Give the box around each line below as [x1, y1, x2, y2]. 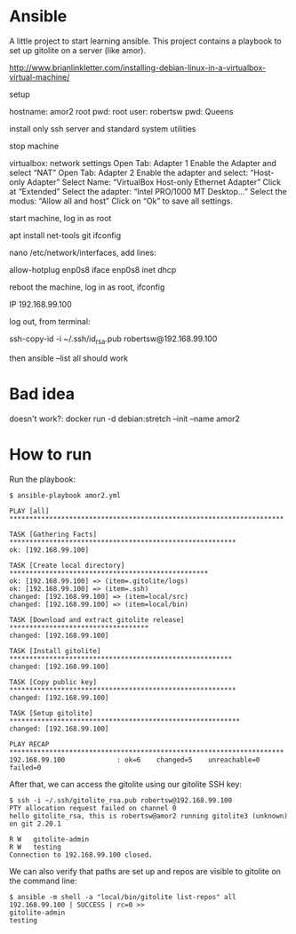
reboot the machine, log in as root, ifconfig [9, 282, 165, 292]
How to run [9, 444, 92, 464]
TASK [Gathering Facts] [9, 530, 98, 539]
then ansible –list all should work [9, 353, 129, 363]
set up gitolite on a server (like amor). [9, 44, 147, 55]
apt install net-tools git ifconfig [9, 229, 122, 241]
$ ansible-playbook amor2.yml [9, 491, 122, 499]
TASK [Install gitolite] [9, 646, 101, 655]
